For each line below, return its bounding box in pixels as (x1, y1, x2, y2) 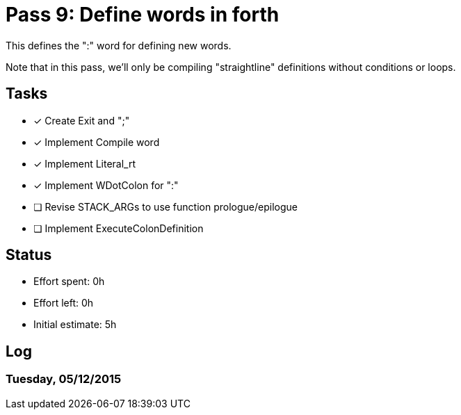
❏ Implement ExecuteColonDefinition (33, 222, 204, 234)
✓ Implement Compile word (33, 136, 160, 148)
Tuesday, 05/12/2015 (6, 372, 122, 386)
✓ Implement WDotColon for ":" (33, 179, 179, 191)
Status (6, 246, 52, 264)
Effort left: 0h (33, 297, 94, 309)
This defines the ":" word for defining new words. (6, 39, 232, 51)
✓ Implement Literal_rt (33, 157, 136, 170)
